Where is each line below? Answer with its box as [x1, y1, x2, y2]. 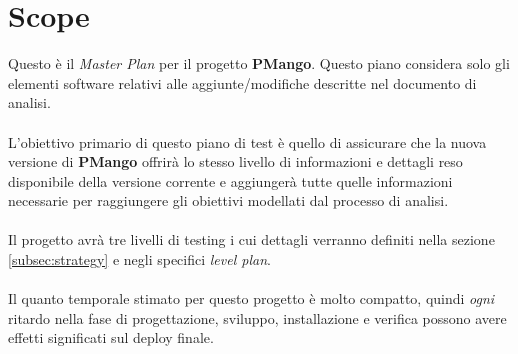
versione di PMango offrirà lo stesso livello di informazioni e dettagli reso [8, 151, 463, 172]
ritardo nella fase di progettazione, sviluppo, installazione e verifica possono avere [8, 307, 507, 328]
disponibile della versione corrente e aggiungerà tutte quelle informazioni [8, 170, 453, 191]
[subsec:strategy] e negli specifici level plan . [8, 249, 271, 270]
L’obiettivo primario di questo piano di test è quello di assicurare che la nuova [8, 131, 487, 152]
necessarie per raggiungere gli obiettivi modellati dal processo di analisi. [8, 190, 449, 211]
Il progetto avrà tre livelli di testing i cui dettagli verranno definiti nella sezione [8, 229, 495, 250]
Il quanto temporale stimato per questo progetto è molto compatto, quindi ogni [8, 288, 495, 309]
